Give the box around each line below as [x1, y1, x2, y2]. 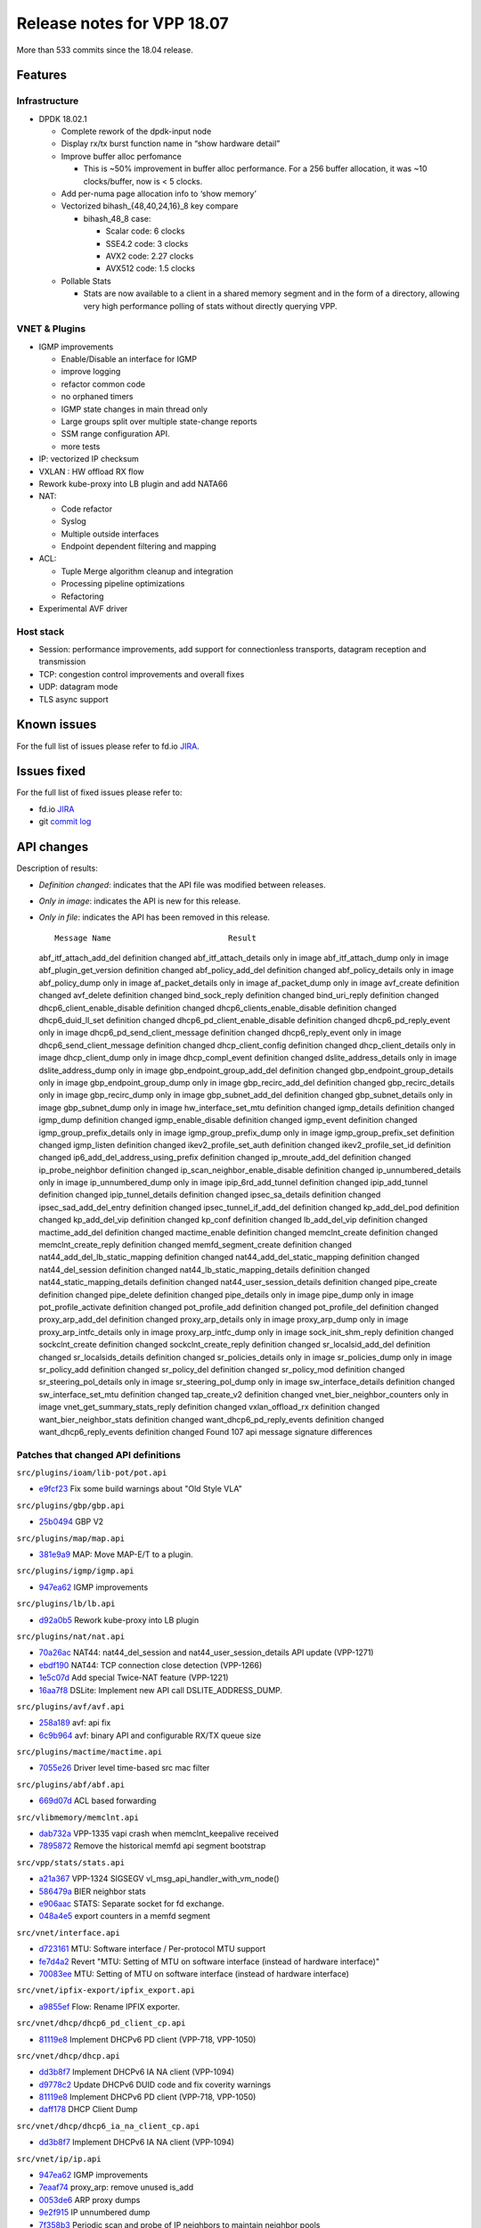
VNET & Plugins [16, 323, 86, 335]
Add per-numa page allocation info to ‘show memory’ [61, 188, 257, 200]
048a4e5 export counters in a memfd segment [38, 1911, 211, 1921]
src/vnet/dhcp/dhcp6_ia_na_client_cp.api [16, 2121, 200, 2131]
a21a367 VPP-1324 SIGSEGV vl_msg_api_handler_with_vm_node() [38, 1873, 280, 1884]
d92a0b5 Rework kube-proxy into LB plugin [38, 1614, 200, 1626]
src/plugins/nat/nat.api [16, 1631, 125, 1642]
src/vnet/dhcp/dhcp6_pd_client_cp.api [16, 2019, 186, 2028]
